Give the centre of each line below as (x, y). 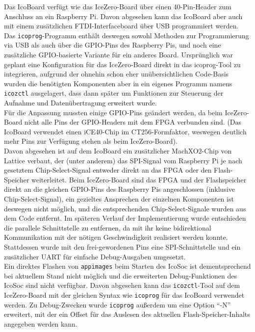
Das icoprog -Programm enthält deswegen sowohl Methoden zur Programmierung (127, 35)
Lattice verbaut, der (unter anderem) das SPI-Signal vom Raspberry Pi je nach (123, 160)
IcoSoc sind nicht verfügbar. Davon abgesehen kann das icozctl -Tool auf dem (122, 285)
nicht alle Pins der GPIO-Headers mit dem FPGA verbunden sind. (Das (133, 122)
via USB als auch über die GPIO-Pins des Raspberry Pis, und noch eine (113, 45)
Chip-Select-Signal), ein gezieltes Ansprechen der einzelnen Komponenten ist (119, 199)
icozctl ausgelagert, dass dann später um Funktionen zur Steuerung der (114, 93)
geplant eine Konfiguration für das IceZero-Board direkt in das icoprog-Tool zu (122, 64)
